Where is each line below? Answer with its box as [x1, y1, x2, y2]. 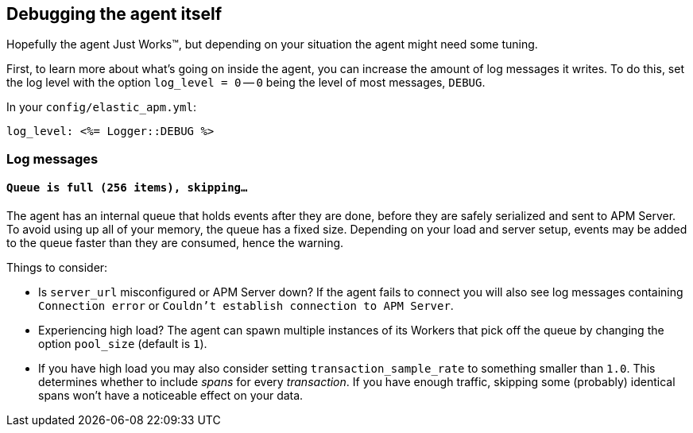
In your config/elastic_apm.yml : [6, 100, 196, 114]
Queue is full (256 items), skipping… [6, 181, 248, 195]
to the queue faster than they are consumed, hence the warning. [6, 236, 344, 250]
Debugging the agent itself [6, 4, 223, 24]
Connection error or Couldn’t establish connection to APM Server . [38, 299, 454, 313]
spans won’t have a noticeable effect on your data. [38, 389, 304, 403]
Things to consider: [6, 261, 108, 275]
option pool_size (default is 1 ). [38, 337, 207, 351]
